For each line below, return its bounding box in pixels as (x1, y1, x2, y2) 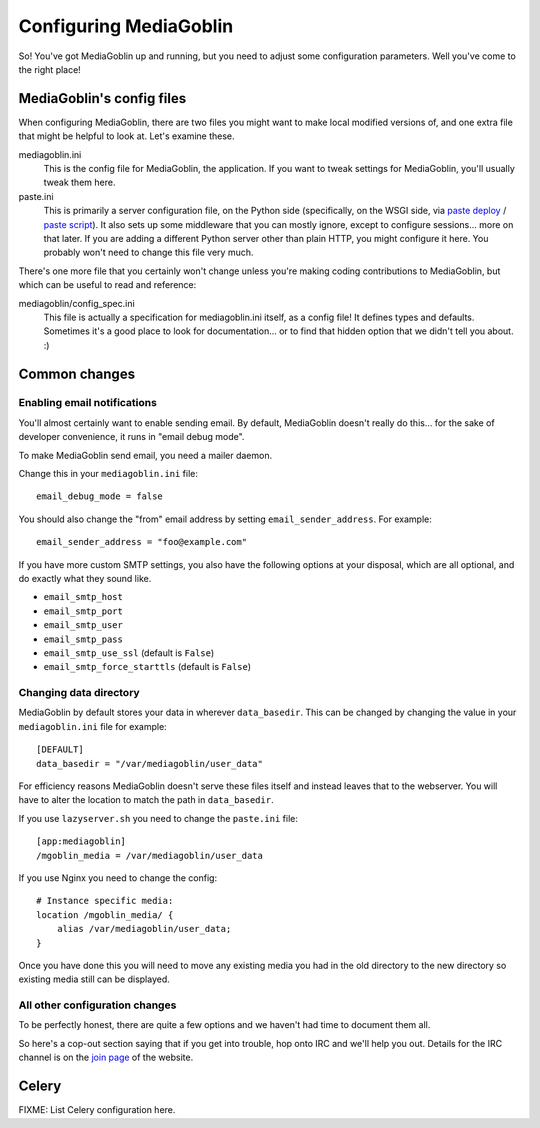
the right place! (18, 63, 82, 75)
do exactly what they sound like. (18, 572, 152, 584)
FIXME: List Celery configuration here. (18, 1104, 176, 1116)
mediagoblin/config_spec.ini (18, 297, 135, 309)
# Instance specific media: (36, 895, 174, 907)
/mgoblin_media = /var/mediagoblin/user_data (36, 850, 264, 861)
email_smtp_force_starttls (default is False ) (43, 661, 252, 673)
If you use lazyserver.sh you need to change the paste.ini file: (18, 812, 299, 824)
